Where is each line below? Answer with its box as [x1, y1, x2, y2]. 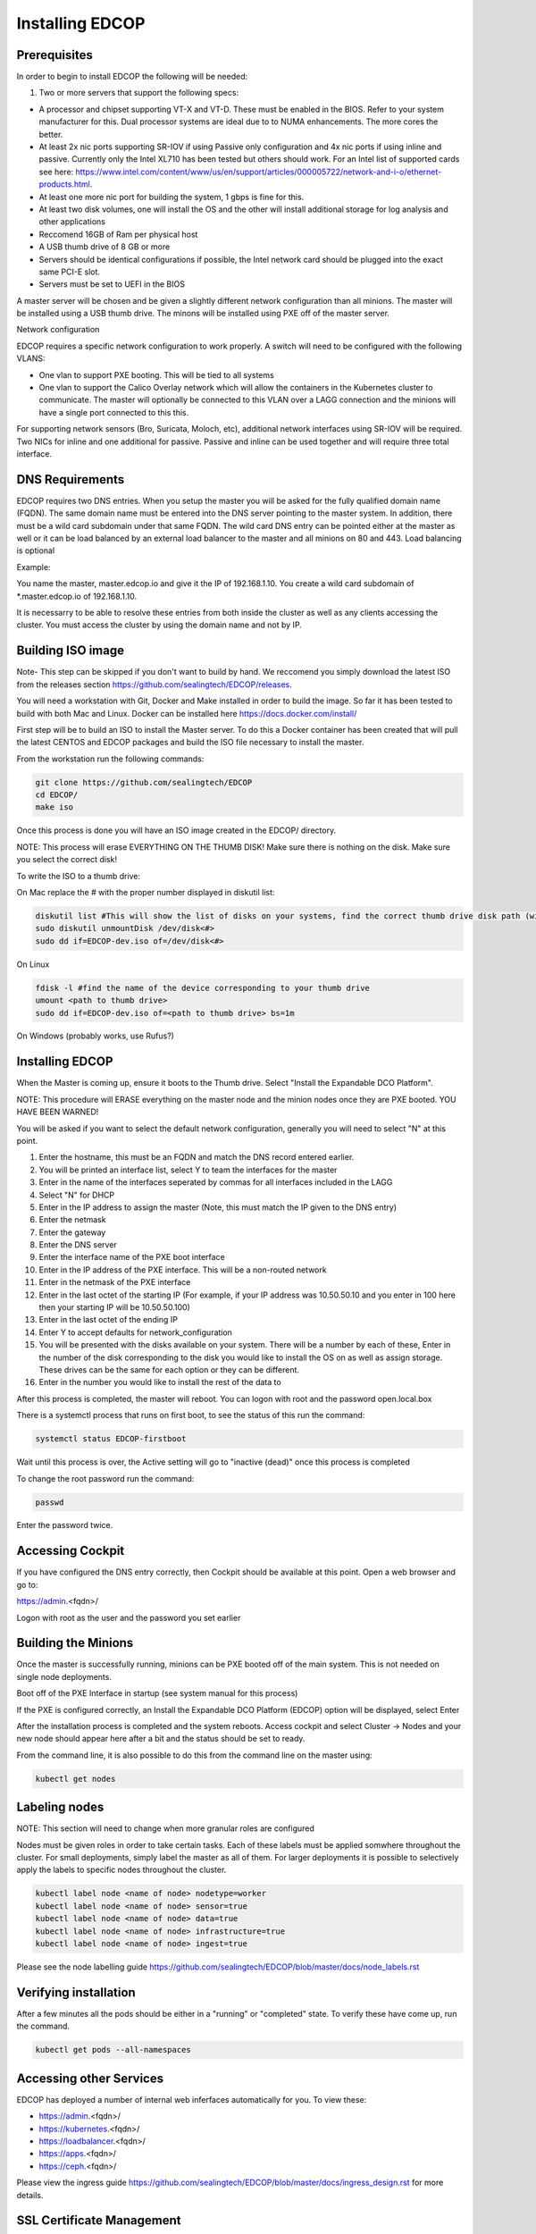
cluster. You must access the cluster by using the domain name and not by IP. [16, 619, 303, 630]
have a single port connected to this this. [38, 407, 189, 417]
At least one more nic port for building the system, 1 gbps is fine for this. [38, 191, 305, 202]
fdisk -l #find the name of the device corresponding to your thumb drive [35, 983, 371, 993]
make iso [35, 802, 74, 812]
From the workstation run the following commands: [16, 753, 205, 764]
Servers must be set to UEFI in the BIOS [38, 279, 185, 290]
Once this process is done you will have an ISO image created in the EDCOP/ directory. [16, 825, 337, 836]
